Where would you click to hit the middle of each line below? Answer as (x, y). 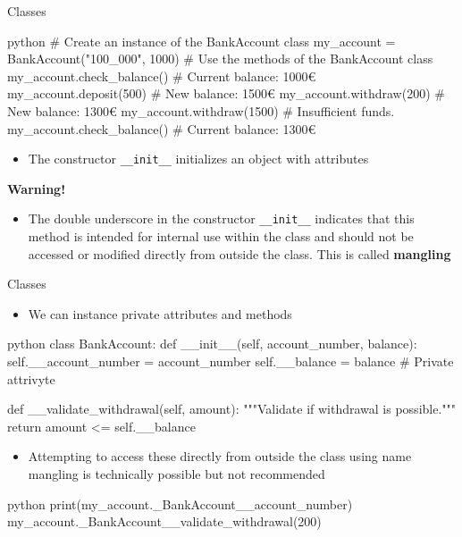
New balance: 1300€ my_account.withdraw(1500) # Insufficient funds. (201, 110)
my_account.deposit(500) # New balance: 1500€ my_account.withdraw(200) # (226, 93)
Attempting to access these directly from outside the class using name (220, 456)
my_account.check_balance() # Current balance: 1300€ (162, 128)
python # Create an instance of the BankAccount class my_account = (202, 41)
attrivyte (31, 378)
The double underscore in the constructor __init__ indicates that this (221, 218)
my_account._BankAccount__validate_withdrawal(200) (164, 521)
